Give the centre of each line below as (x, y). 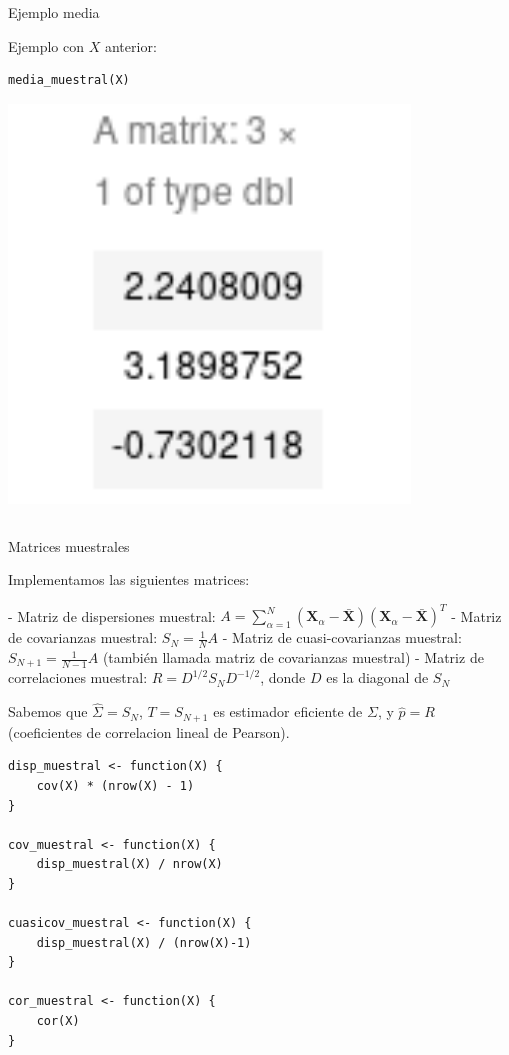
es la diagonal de (377, 677)
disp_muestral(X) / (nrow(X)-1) (144, 942)
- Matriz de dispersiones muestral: (112, 615)
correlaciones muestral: (78, 677)
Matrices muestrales (69, 545)
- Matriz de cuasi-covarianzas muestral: (342, 637)
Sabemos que (48, 711)
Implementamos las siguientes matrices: (129, 579)
